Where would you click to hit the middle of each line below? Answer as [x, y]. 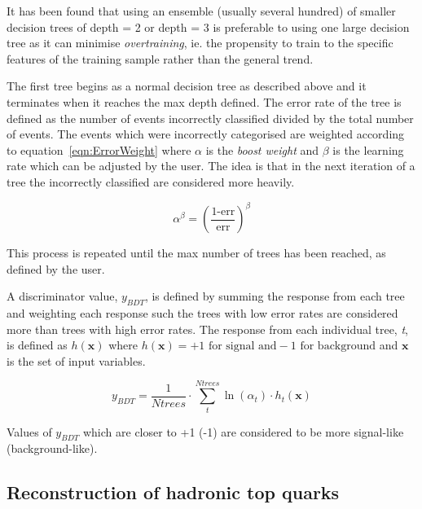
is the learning [368, 149]
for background [338, 347]
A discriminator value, [62, 296]
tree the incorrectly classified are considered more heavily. [151, 181]
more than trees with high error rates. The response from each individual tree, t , [207, 329]
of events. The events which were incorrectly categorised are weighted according [206, 134]
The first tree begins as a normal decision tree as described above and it [187, 86]
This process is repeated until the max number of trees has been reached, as [196, 253]
